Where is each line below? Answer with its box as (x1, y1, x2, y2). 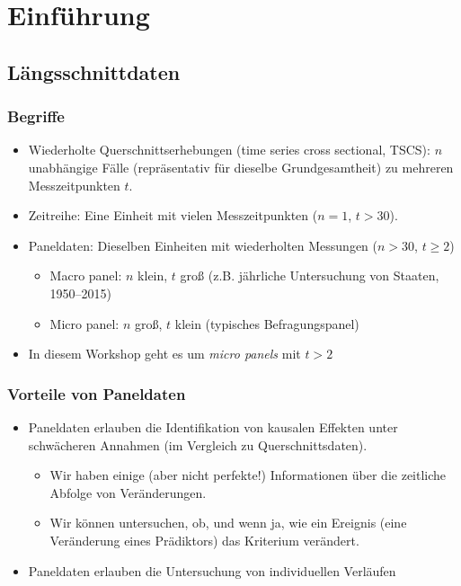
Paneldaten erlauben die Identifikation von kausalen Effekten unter (28, 417, 398, 436)
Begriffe (7, 105, 65, 128)
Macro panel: (49, 266, 122, 285)
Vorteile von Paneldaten (7, 382, 186, 404)
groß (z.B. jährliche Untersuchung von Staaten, (180, 266, 439, 285)
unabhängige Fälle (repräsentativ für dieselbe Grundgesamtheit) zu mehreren (28, 157, 454, 176)
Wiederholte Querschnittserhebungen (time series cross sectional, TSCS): (28, 140, 430, 159)
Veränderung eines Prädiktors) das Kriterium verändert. (49, 530, 359, 549)
